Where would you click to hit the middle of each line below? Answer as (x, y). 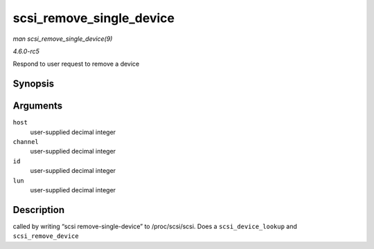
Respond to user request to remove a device (76, 64)
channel (26, 142)
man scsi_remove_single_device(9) (63, 39)
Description (39, 210)
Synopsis (34, 84)
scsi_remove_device (46, 236)
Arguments (38, 106)
